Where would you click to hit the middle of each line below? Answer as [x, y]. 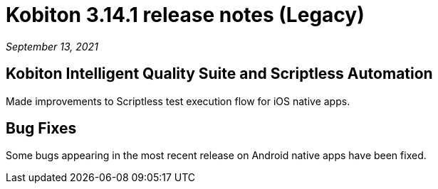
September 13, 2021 [52, 46]
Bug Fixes [41, 129]
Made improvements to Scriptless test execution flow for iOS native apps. [178, 101]
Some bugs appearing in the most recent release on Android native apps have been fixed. [216, 156]
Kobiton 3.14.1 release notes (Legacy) [185, 15]
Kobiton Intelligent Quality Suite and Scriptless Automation [219, 74]
